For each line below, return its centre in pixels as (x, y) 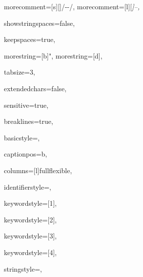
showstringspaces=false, (40, 23)
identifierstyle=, (28, 187)
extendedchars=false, (35, 88)
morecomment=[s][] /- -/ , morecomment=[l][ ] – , (72, 6)
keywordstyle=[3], (31, 236)
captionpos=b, (26, 154)
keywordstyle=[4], (31, 252)
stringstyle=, (23, 268)
